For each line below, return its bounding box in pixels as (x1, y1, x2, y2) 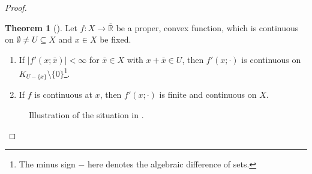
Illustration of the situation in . (29, 109, 144, 121)
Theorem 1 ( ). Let (5, 21, 77, 34)
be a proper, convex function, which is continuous (116, 21, 299, 34)
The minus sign (19, 158, 76, 170)
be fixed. (100, 33, 131, 46)
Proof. (5, 1, 27, 13)
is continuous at (34, 88, 92, 101)
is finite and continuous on (159, 88, 257, 101)
